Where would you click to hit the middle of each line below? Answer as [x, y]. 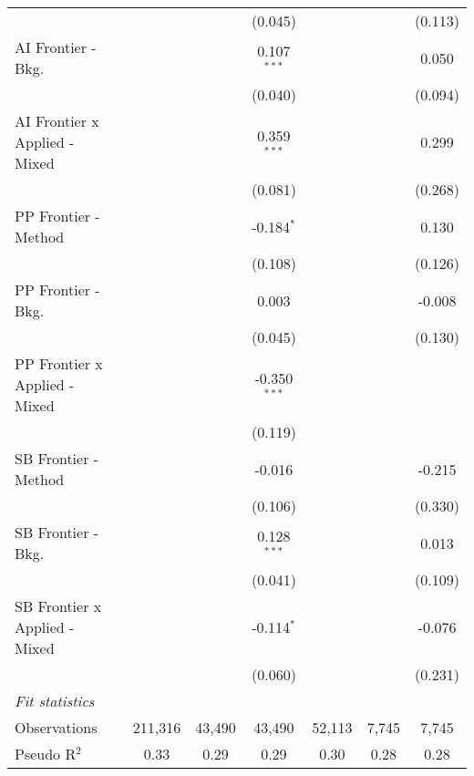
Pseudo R [46, 754]
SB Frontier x [58, 606]
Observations [56, 727]
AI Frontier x [57, 121]
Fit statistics [55, 701]
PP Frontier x [59, 363]
